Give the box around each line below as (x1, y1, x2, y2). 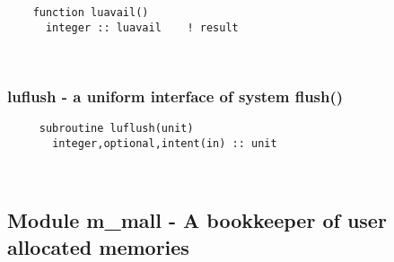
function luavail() (32, 6, 149, 19)
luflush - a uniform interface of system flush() (7, 84, 344, 107)
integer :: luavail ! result (45, 21, 239, 34)
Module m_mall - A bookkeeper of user (7, 206, 387, 234)
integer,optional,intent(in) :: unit (52, 136, 277, 150)
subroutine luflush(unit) (39, 122, 194, 135)
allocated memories (7, 232, 189, 260)
